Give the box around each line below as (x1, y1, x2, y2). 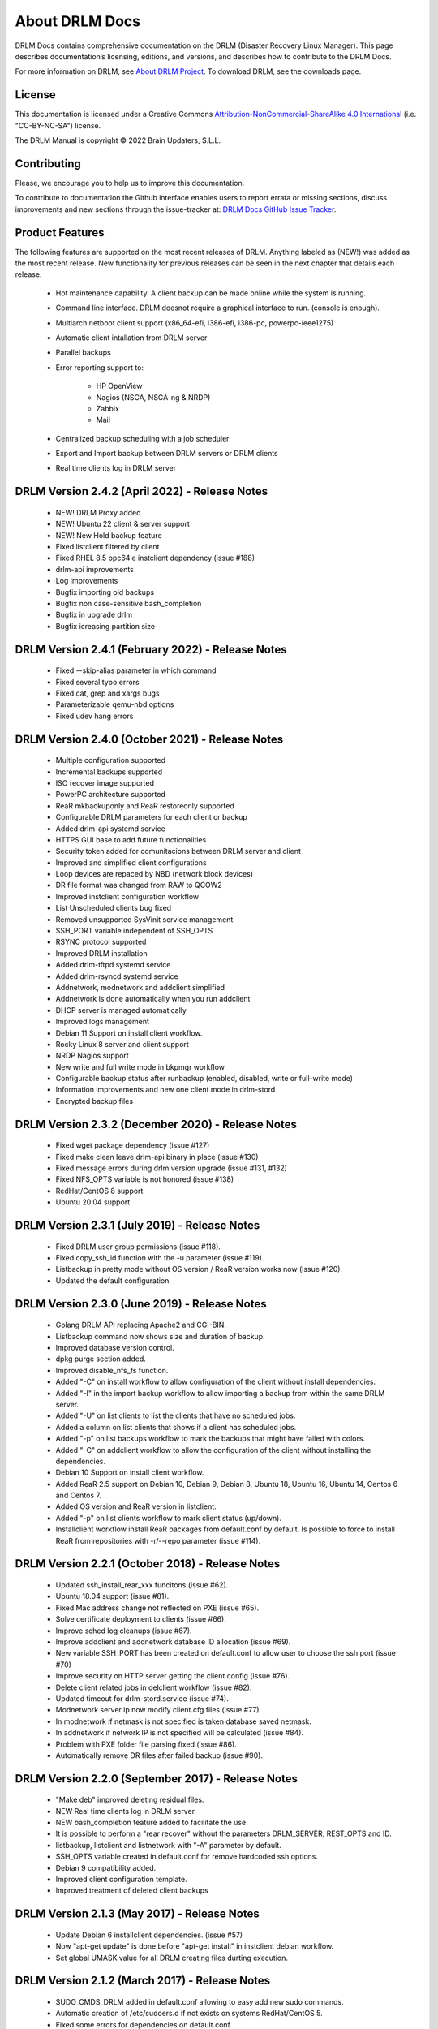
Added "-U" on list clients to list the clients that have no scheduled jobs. (55, 1411, 296, 1420)
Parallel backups (55, 347, 111, 357)
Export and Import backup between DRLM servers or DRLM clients (55, 449, 279, 459)
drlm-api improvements (55, 564, 134, 574)
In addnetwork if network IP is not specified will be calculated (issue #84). (55, 1728, 304, 1738)
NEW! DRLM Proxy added (55, 507, 141, 517)
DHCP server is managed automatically (55, 1005, 187, 1014)
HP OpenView (96, 381, 143, 391)
